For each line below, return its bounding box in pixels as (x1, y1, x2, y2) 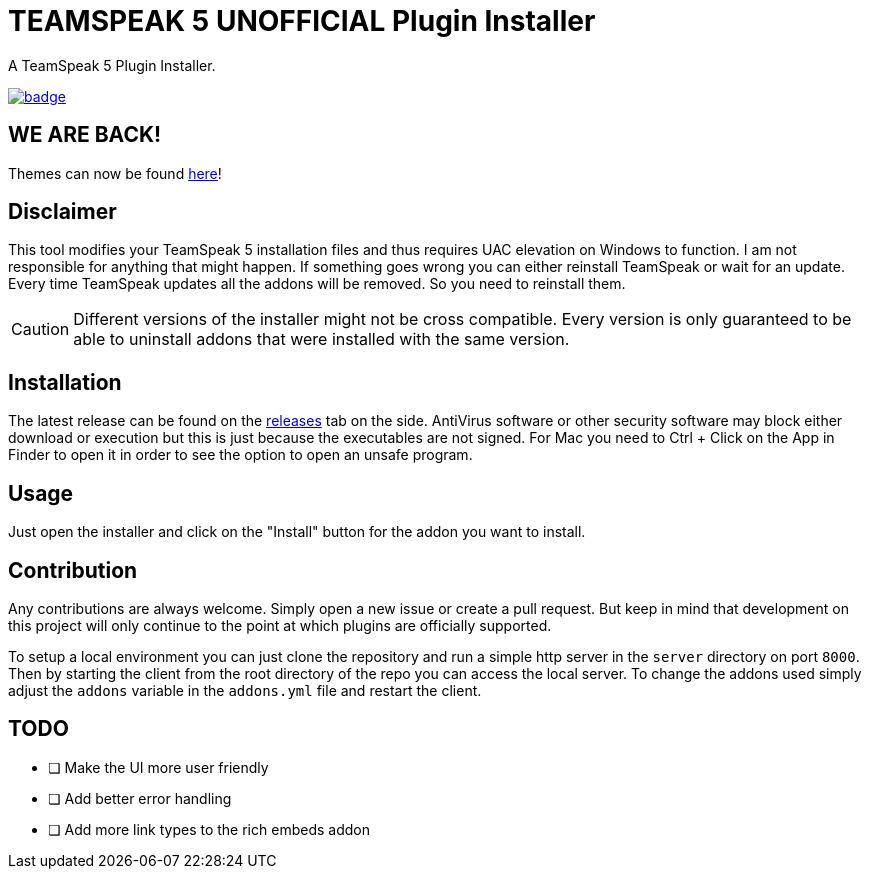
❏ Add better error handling (48, 789, 232, 807)
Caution (11, 319, 70, 340)
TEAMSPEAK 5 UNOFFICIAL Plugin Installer (8, 4, 596, 38)
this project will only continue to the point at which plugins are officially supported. (8, 616, 552, 634)
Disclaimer (8, 199, 117, 225)
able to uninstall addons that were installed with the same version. (73, 329, 570, 350)
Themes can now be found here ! (8, 164, 222, 182)
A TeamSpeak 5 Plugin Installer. (8, 56, 216, 74)
